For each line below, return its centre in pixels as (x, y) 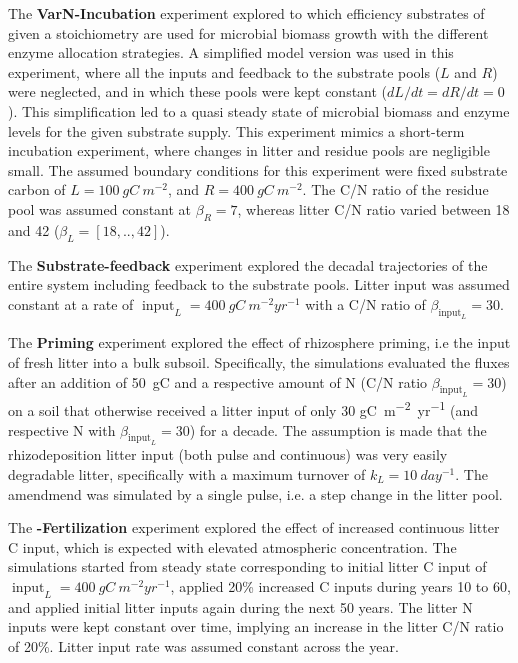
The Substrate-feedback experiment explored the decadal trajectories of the (248, 264)
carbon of (37, 189)
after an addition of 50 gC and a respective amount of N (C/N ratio (218, 381)
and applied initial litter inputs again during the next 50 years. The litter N (240, 606)
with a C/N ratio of (365, 303)
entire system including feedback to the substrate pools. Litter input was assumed (259, 284)
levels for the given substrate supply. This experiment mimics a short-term (236, 130)
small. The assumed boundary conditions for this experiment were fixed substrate (258, 169)
